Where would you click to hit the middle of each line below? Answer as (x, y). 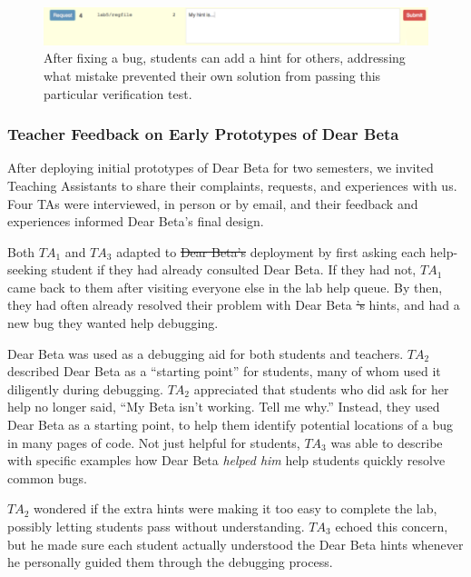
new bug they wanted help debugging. (113, 323)
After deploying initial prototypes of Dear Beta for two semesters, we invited (221, 168)
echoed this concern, (392, 526)
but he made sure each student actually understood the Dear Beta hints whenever (235, 544)
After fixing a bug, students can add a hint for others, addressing (225, 58)
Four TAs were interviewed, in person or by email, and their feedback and (213, 203)
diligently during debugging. (85, 388)
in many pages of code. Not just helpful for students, (154, 442)
